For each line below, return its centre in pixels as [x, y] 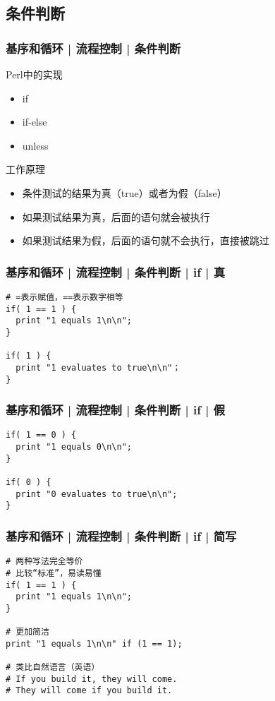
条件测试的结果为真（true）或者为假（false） [124, 192]
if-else [35, 122]
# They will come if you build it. [89, 691]
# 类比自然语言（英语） [53, 667]
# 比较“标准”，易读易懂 [54, 573]
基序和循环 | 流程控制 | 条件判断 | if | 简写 [121, 535]
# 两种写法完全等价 [44, 562]
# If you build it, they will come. [92, 679]
